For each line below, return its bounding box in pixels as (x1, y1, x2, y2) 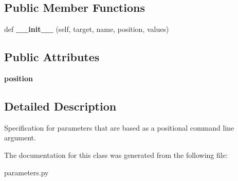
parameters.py (4, 167, 49, 177)
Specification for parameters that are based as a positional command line (4, 122, 234, 133)
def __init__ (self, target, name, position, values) (4, 24, 169, 34)
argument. (4, 132, 36, 143)
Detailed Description (4, 98, 117, 114)
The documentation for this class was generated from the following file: (4, 149, 228, 160)
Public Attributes (4, 49, 100, 65)
